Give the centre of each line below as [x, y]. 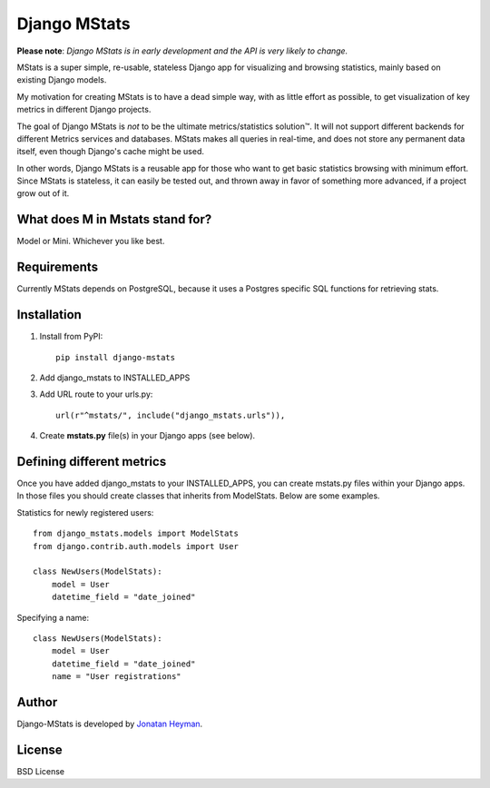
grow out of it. [43, 193]
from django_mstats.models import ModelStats [136, 534]
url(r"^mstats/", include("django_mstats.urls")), [171, 415]
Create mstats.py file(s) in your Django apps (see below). [147, 436]
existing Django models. [62, 80]
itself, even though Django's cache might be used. [110, 152]
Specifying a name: [53, 617]
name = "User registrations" [116, 677]
